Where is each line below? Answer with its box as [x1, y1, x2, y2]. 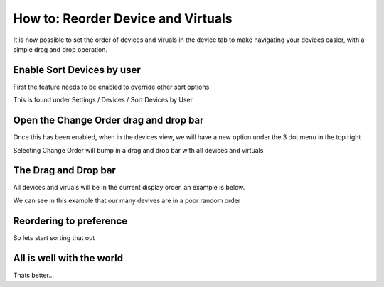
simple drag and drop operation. [13, 45, 108, 53]
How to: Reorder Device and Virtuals [13, 11, 233, 26]
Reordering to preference [13, 215, 128, 227]
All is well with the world [13, 252, 124, 264]
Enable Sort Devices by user [13, 64, 142, 76]
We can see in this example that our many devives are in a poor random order [13, 196, 241, 205]
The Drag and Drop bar [13, 164, 117, 177]
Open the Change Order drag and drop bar [13, 114, 204, 126]
